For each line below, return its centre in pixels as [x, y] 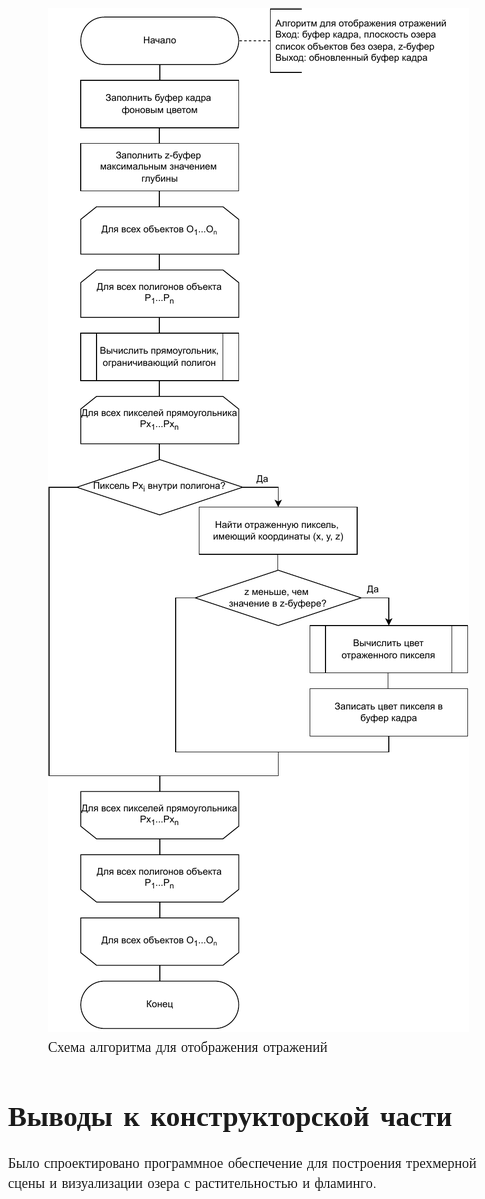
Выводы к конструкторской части [230, 1114]
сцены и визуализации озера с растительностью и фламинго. [192, 1181]
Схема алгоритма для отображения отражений [188, 1045]
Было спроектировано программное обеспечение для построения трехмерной [242, 1162]
